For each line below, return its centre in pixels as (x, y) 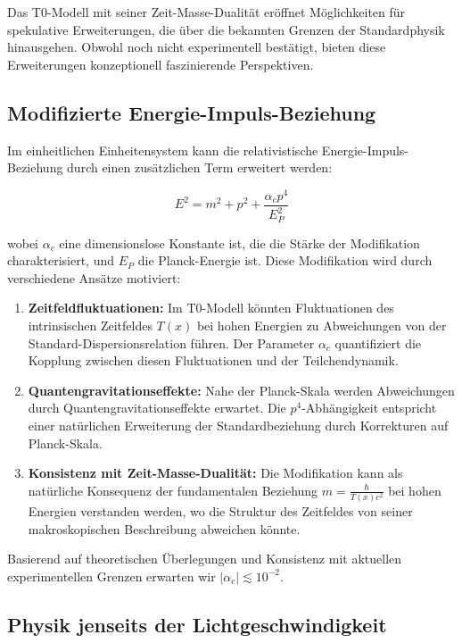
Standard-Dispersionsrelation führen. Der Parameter (171, 342)
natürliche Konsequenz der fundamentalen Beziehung (173, 490)
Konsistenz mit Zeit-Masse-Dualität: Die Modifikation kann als (215, 473)
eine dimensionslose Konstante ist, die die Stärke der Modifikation (239, 242)
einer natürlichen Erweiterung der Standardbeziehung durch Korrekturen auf (238, 426)
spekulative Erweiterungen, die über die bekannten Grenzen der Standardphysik (226, 29)
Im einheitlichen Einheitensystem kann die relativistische (163, 150)
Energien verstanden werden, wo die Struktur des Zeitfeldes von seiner (220, 511)
